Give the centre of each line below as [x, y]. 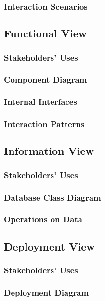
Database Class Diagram [52, 197]
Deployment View [49, 246]
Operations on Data [43, 219]
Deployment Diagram [46, 292]
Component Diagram [46, 79]
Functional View [46, 33]
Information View [49, 151]
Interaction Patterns [44, 124]
